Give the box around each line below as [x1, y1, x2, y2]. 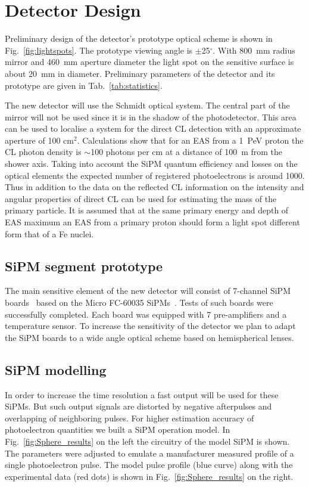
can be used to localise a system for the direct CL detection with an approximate [5, 122, 301, 135]
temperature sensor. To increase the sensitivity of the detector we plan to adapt [5, 320, 296, 332]
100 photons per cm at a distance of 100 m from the [90, 145, 283, 158]
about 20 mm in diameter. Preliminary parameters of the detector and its [5, 67, 275, 79]
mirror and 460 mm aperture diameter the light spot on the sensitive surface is [5, 55, 294, 68]
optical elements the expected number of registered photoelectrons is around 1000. [5, 169, 305, 181]
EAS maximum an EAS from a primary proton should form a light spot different [5, 216, 300, 228]
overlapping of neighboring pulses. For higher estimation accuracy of [5, 411, 254, 424]
